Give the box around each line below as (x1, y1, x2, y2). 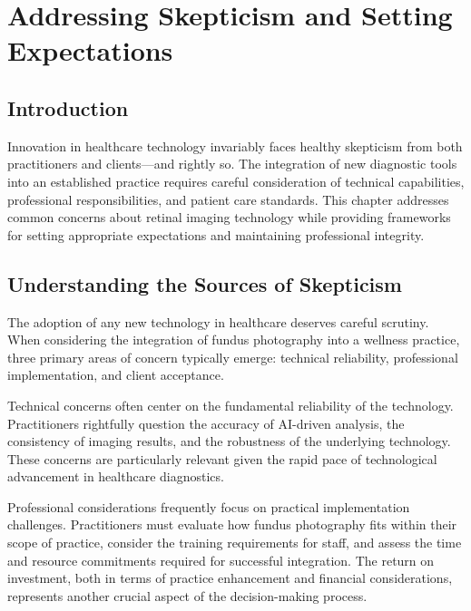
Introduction (7, 93, 129, 121)
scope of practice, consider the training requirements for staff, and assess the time (7, 533, 462, 552)
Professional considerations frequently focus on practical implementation (7, 497, 410, 516)
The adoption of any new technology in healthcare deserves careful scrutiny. (7, 312, 429, 331)
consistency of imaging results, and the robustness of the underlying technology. (7, 432, 451, 451)
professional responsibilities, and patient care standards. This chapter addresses (7, 189, 449, 209)
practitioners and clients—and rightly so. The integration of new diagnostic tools (7, 154, 457, 173)
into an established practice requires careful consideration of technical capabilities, (7, 171, 465, 190)
